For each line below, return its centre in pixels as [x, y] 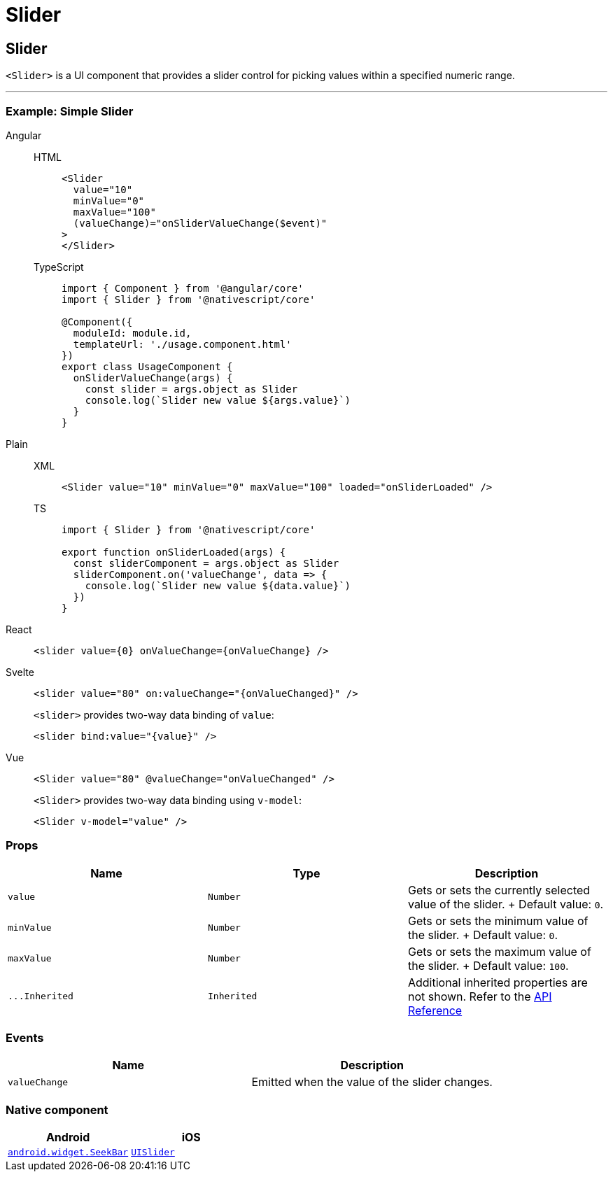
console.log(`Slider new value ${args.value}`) [218, 400]
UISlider [153, 1153]
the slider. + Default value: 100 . [488, 965]
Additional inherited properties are [498, 982]
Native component [57, 1109]
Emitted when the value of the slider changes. [372, 1082]
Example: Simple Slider [70, 111]
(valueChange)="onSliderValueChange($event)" [200, 223]
